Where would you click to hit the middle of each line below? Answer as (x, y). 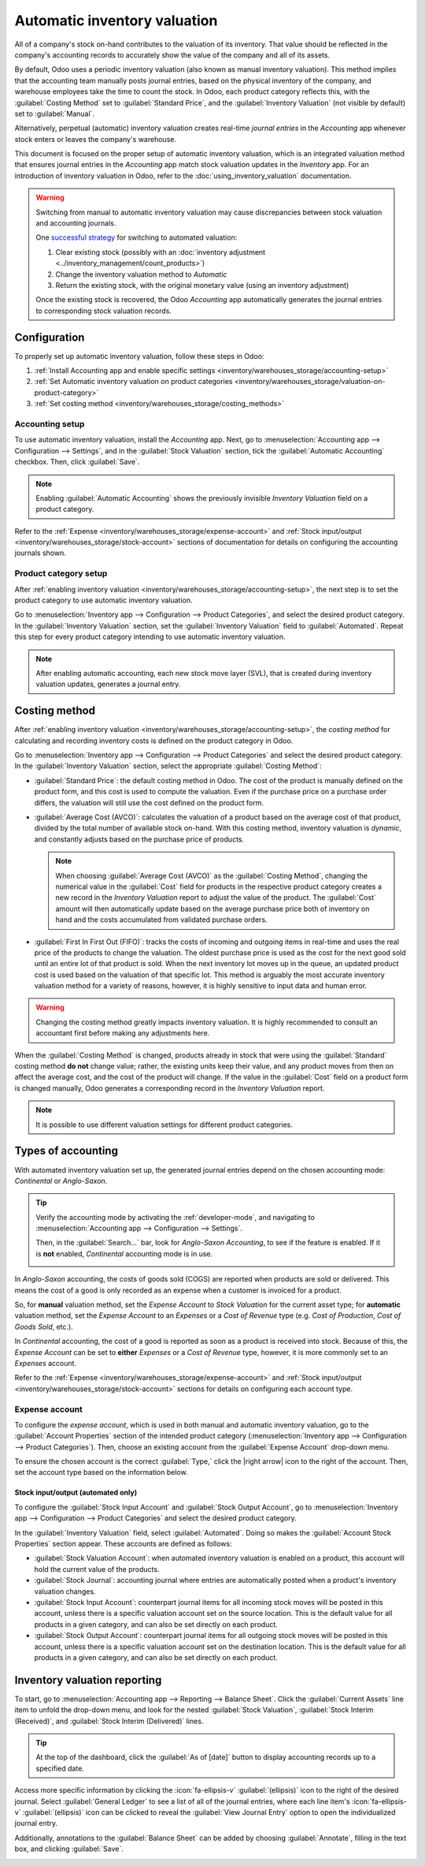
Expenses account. (46, 1363)
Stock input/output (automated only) (76, 1493)
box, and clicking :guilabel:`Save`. (69, 1849)
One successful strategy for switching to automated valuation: (137, 237)
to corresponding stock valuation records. (104, 311)
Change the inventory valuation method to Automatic (141, 274)
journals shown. (40, 553)
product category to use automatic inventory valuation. (103, 600)
